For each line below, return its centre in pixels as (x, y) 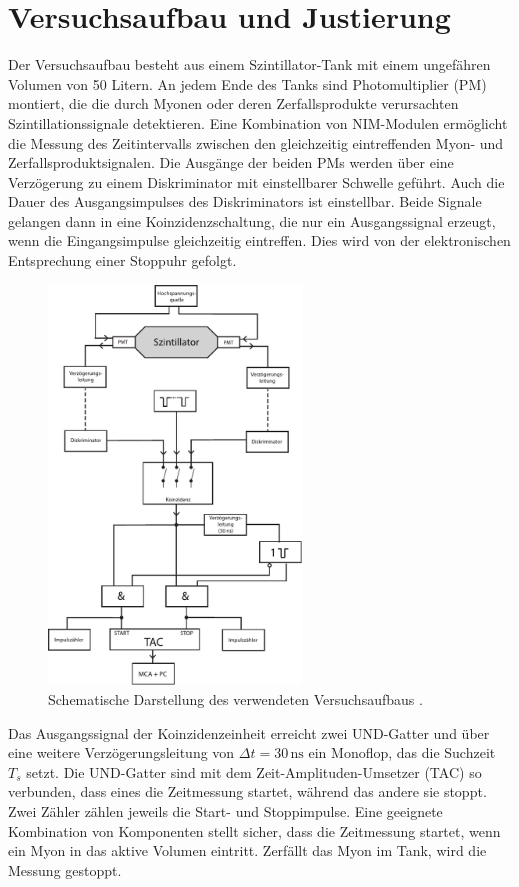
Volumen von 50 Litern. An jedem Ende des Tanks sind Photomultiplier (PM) (247, 83)
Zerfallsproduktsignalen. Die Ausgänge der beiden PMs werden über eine (231, 162)
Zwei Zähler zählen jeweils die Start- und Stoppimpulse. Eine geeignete (225, 810)
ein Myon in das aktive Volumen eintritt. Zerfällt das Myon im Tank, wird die (247, 850)
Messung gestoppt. (65, 869)
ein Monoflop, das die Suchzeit (402, 752)
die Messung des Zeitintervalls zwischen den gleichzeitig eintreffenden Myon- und (256, 142)
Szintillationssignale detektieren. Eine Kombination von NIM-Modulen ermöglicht (258, 122)
